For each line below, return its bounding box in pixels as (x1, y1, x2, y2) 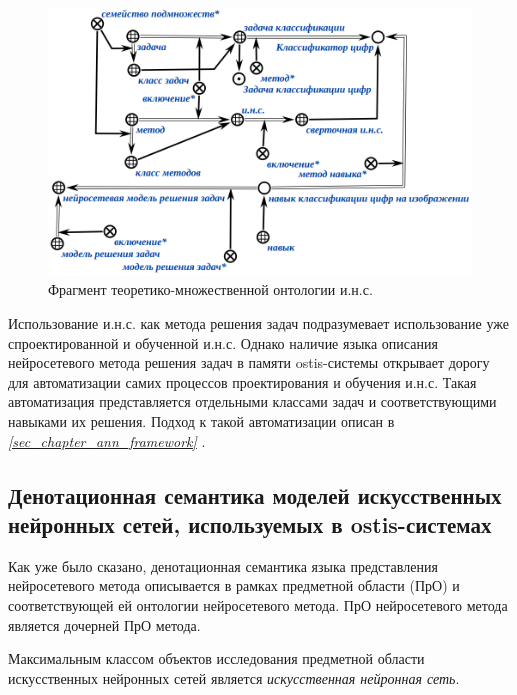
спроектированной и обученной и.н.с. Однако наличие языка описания (8, 332, 438, 353)
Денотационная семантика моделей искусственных (8, 479, 502, 510)
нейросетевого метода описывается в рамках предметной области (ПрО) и (8, 575, 460, 596)
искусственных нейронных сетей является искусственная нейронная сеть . (8, 667, 460, 688)
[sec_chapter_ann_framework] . (8, 430, 206, 451)
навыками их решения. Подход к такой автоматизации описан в (8, 410, 395, 431)
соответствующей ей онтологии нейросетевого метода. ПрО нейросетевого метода (8, 594, 508, 615)
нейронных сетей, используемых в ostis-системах (8, 508, 492, 539)
